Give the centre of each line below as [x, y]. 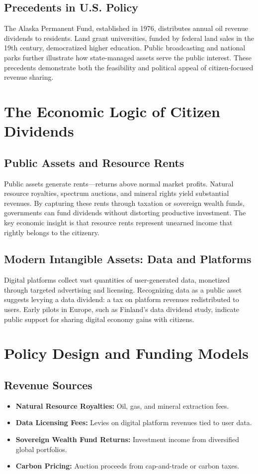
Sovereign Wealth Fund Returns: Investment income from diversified [127, 439]
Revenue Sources [48, 385]
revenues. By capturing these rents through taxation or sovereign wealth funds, [124, 203]
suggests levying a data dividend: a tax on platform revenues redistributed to [122, 299]
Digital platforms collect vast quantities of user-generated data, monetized [117, 280]
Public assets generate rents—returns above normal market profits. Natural [119, 183]
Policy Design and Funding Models [126, 353]
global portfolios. [41, 449]
